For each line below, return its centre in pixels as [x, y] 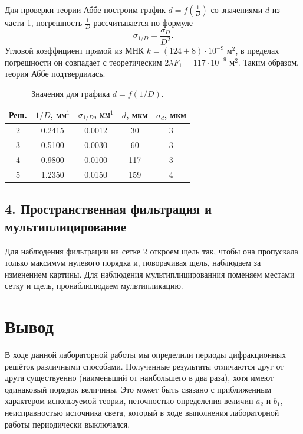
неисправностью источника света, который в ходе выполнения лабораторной [142, 412]
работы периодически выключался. [67, 424]
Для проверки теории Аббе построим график [85, 9]
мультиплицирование [65, 226]
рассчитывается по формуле [143, 22]
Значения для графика [71, 94]
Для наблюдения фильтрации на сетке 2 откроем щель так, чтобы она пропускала [151, 251]
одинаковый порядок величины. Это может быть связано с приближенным [138, 389]
